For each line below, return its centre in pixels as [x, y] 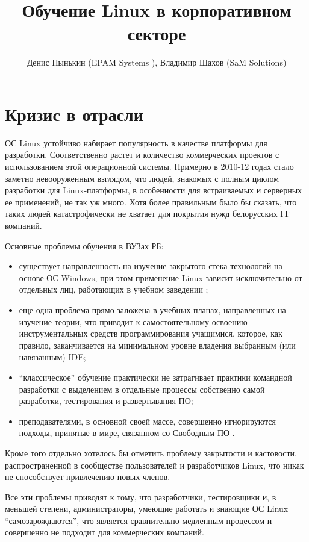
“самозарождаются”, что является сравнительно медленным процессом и [139, 520]
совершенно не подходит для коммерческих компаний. [105, 532]
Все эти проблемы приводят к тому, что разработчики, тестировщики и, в [141, 497]
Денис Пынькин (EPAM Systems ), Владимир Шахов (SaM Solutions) [157, 62]
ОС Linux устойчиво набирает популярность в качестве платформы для [136, 142]
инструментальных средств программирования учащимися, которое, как [151, 333]
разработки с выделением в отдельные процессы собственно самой [142, 389]
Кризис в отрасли [74, 114]
